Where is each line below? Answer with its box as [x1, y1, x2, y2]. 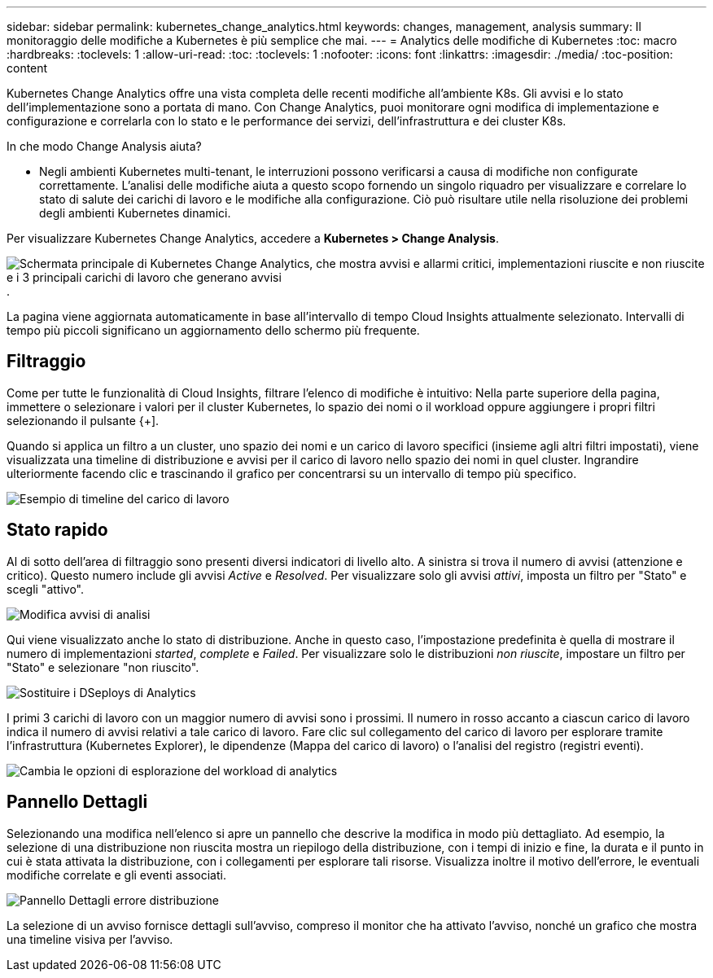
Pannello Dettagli [7, 792, 148, 813]
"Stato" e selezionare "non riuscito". [7, 660, 199, 674]
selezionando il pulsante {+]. [7, 413, 160, 428]
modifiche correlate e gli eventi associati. [7, 867, 226, 882]
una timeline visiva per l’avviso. [7, 932, 173, 946]
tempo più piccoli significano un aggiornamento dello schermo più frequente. [7, 323, 420, 337]
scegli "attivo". [7, 581, 84, 596]
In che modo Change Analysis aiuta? [7, 139, 202, 153]
